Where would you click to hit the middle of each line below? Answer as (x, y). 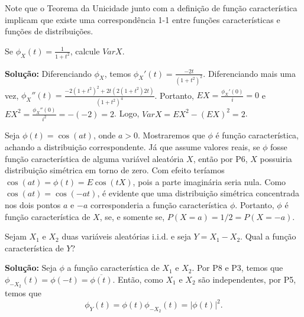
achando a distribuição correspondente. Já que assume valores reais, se (132, 147)
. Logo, (127, 113)
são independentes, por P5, (247, 279)
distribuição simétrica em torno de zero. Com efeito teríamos (115, 170)
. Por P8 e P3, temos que (237, 268)
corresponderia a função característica (159, 204)
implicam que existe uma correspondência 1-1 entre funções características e (143, 19)
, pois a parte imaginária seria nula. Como (209, 181)
